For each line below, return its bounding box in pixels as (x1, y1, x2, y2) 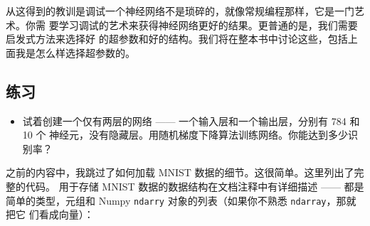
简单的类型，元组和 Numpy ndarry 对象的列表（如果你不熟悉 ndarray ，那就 (6, 193, 356, 208)
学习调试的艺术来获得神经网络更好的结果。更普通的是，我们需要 (58, 17, 358, 32)
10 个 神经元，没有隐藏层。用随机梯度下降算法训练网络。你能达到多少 (22, 127, 349, 142)
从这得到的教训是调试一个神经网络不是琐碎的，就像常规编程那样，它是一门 (6, 4, 354, 18)
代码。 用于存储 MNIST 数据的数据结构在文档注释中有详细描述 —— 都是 (25, 178, 364, 193)
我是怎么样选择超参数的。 (15, 45, 135, 60)
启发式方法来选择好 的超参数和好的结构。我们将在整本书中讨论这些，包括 (6, 31, 348, 46)
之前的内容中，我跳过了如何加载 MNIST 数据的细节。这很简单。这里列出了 (6, 165, 354, 180)
